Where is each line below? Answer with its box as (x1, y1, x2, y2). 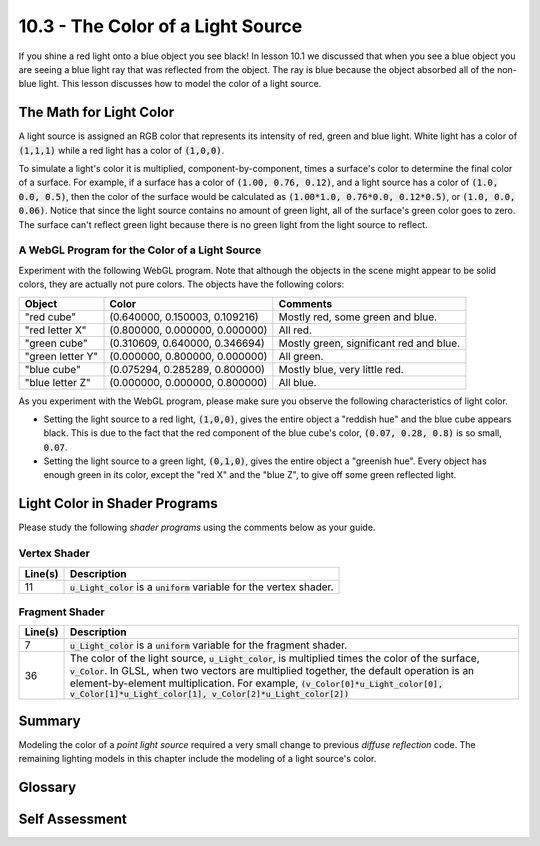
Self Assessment (18, 810, 127, 827)
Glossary (18, 778, 77, 795)
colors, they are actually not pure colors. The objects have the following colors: (18, 278, 345, 290)
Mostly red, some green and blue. (278, 310, 438, 324)
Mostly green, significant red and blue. (278, 336, 460, 350)
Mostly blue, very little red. (278, 362, 404, 376)
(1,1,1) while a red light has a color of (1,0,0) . (18, 144, 225, 156)
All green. (278, 349, 324, 363)
